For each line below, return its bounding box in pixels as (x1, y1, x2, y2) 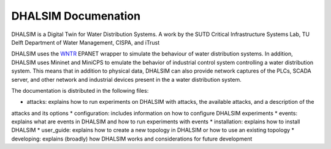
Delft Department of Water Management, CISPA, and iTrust (11, 38, 160, 46)
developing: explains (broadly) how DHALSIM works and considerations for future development (11, 135, 253, 142)
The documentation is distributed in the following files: (11, 87, 149, 94)
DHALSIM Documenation (11, 9, 141, 23)
